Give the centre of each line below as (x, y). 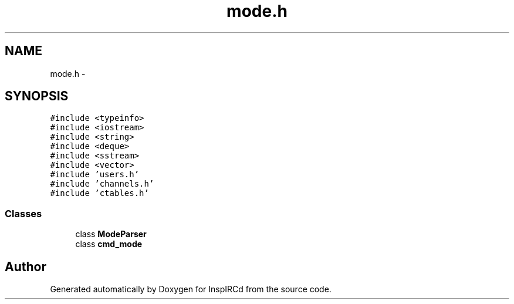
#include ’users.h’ (95, 175)
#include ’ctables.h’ (99, 193)
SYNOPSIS (37, 96)
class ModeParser (111, 234)
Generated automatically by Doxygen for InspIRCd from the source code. (191, 289)
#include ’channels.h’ (102, 184)
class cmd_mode (109, 244)
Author (26, 266)
